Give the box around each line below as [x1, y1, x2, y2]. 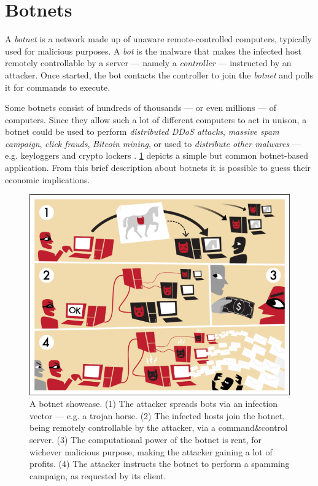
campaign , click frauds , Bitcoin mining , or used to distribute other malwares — [5, 137, 301, 150]
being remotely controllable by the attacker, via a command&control [29, 421, 288, 434]
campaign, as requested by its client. [29, 469, 166, 482]
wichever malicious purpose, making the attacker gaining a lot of [29, 445, 273, 458]
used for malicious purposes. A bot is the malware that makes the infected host [5, 44, 301, 57]
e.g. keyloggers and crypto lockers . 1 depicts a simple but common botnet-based [5, 149, 308, 162]
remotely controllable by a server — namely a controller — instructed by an [5, 56, 292, 69]
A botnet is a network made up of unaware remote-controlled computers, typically [5, 32, 312, 45]
